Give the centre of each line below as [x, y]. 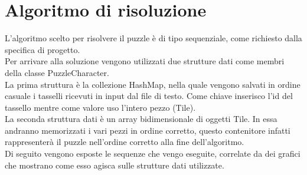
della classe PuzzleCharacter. [57, 72]
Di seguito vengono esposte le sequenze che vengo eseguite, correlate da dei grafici [153, 153]
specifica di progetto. [43, 49]
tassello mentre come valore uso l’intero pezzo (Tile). [100, 107]
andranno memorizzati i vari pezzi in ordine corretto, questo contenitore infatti [148, 130]
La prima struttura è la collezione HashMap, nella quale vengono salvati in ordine [153, 84]
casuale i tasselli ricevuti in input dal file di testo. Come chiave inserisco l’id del [149, 96]
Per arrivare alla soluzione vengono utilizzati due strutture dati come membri [145, 61]
